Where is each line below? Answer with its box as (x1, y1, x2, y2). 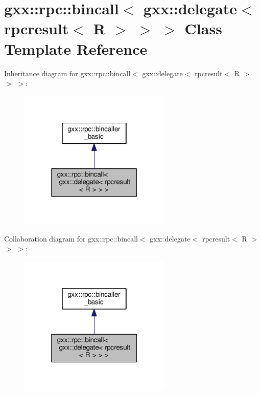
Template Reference (4, 38, 148, 59)
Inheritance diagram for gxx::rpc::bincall (4, 68, 131, 78)
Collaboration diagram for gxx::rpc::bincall (4, 233, 138, 244)
